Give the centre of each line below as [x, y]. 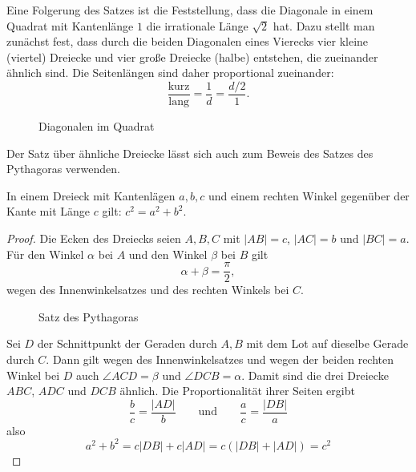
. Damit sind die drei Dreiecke [315, 375]
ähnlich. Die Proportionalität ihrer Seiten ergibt [237, 391]
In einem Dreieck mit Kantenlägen [91, 195]
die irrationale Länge [197, 25]
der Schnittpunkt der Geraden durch [127, 343]
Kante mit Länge [48, 211]
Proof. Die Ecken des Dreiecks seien [94, 238]
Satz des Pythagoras [89, 316]
